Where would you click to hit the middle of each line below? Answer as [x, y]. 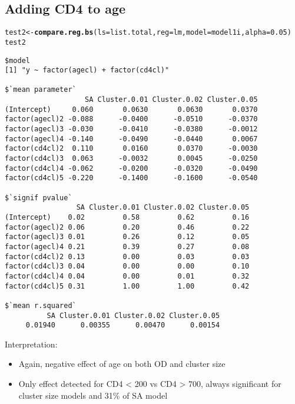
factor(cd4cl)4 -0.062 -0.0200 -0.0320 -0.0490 [131, 168]
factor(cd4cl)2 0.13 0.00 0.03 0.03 [127, 256]
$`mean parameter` [41, 90]
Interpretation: [31, 344]
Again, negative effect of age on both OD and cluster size [122, 364]
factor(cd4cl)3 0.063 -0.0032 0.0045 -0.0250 [131, 159]
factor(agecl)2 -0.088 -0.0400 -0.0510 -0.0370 [131, 119]
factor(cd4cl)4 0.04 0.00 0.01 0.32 [127, 276]
